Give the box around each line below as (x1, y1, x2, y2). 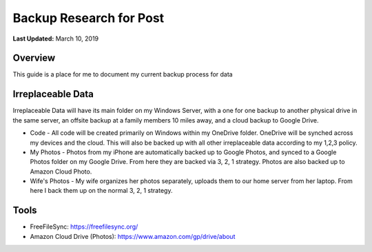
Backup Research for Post (12, 10, 165, 25)
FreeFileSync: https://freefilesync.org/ (30, 222, 138, 231)
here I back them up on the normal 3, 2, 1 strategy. (30, 187, 173, 195)
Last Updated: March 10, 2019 (12, 34, 99, 43)
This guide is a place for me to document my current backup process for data (12, 70, 234, 78)
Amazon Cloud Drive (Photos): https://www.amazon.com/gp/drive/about (30, 232, 236, 240)
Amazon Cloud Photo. (30, 167, 92, 176)
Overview (12, 52, 56, 64)
